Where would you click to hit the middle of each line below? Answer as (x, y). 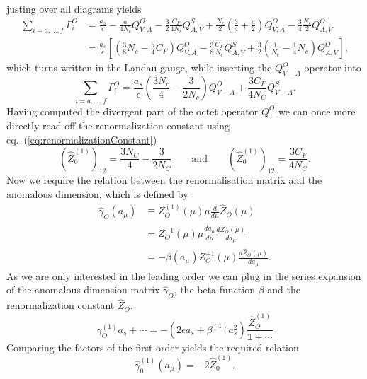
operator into (333, 68)
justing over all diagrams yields (74, 8)
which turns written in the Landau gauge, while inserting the (139, 68)
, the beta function (214, 290)
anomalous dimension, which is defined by (97, 193)
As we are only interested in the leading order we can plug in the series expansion (184, 275)
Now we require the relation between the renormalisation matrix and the (164, 180)
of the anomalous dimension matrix (83, 290)
